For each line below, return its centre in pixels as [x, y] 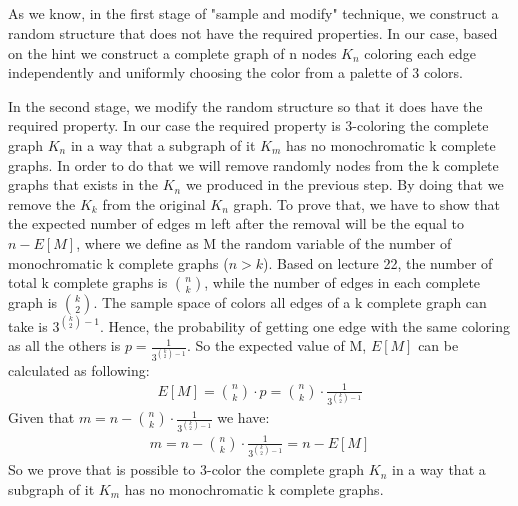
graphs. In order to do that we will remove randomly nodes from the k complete [253, 164]
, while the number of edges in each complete [342, 282]
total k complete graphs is [88, 282]
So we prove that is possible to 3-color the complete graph [186, 469]
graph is [33, 302]
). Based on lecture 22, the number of [378, 262]
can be [438, 345]
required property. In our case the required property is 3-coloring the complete [248, 125]
